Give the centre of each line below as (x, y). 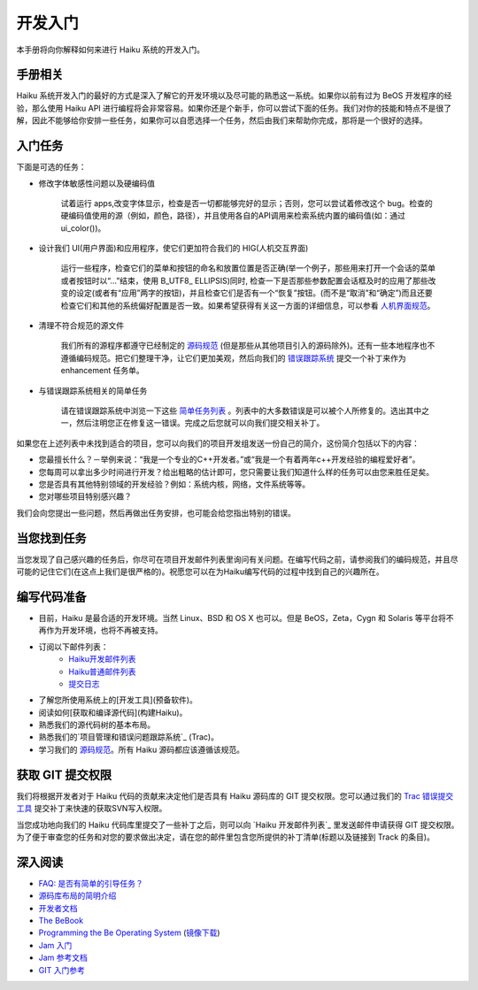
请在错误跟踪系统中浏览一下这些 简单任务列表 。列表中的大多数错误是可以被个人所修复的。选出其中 (241, 411)
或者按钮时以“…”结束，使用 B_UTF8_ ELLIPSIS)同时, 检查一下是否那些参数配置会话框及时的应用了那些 (244, 280)
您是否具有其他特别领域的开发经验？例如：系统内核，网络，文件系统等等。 (174, 484)
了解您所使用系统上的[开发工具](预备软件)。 (118, 700)
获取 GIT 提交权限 (64, 775)
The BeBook (61, 921)
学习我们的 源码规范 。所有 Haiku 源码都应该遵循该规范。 (142, 749)
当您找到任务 (51, 538)
